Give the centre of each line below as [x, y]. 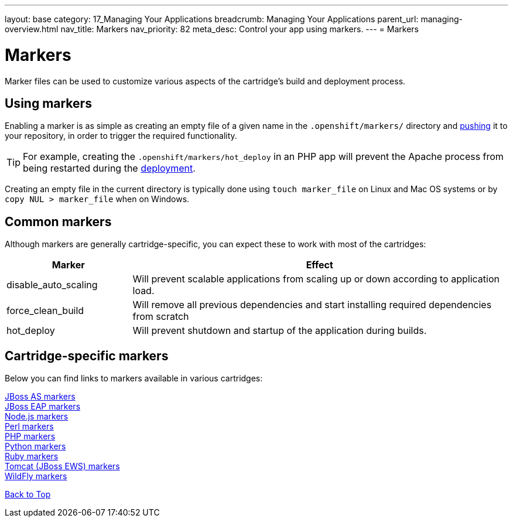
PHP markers [30, 436]
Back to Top [28, 494]
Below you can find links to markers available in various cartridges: [134, 378]
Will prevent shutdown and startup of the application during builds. [280, 331]
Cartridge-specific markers [87, 356]
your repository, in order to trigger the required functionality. [121, 136]
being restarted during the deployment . [109, 168]
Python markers [35, 446]
